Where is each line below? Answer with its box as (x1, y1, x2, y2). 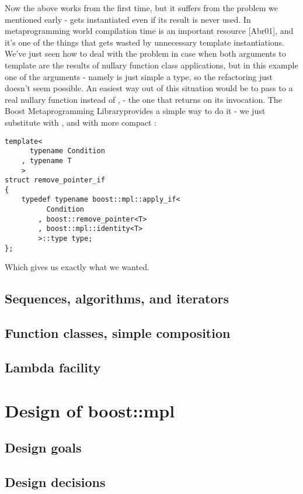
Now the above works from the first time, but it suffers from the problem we (5, 2, 278, 13)
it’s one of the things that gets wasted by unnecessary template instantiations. (5, 36, 284, 48)
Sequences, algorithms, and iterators (5, 289, 229, 308)
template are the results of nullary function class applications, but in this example (5, 58, 298, 71)
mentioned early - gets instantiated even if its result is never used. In (5, 13, 251, 25)
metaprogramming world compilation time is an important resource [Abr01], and (5, 25, 294, 37)
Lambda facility (5, 358, 101, 376)
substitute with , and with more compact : (5, 116, 156, 128)
